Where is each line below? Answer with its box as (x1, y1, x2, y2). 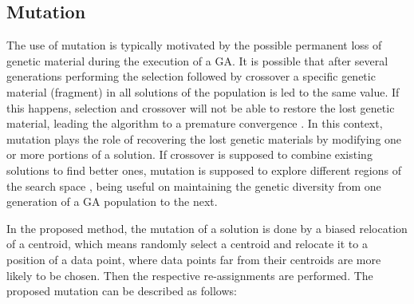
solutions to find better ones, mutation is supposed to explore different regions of (6, 161, 401, 178)
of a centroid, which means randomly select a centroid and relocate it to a (6, 235, 368, 252)
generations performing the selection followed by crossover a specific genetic (6, 68, 376, 85)
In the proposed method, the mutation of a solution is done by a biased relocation (6, 219, 408, 236)
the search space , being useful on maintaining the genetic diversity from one (6, 177, 381, 194)
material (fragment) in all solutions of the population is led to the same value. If (6, 83, 400, 100)
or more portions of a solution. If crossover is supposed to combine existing (6, 146, 373, 163)
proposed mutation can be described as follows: (6, 282, 237, 299)
